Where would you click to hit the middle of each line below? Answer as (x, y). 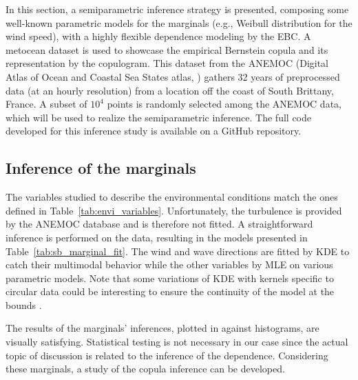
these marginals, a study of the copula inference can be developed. (145, 369)
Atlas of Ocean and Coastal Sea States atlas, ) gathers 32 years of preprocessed (173, 76)
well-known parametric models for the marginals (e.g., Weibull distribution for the (179, 22)
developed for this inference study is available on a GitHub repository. (154, 131)
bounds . (24, 304)
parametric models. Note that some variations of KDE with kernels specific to (170, 278)
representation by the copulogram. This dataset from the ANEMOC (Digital (167, 63)
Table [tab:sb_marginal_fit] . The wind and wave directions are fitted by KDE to (178, 251)
